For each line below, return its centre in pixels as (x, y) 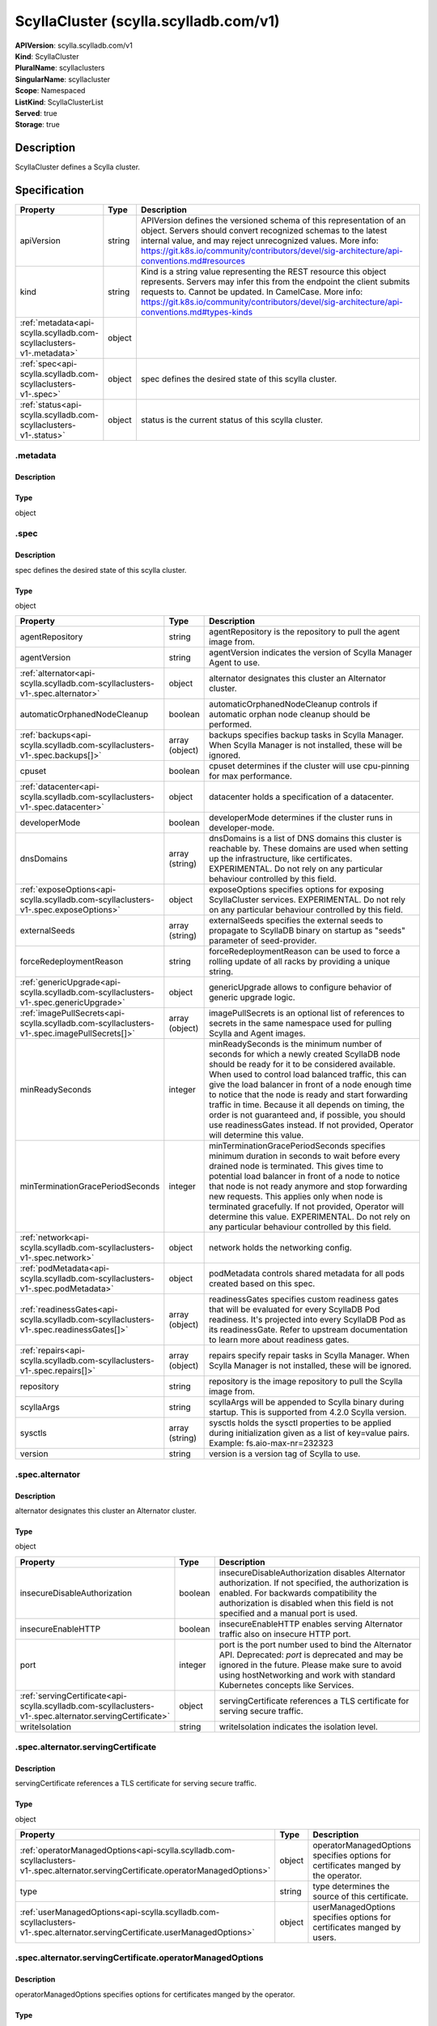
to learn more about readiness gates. (279, 1340)
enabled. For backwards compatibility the (298, 1592)
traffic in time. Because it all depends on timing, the (307, 1105)
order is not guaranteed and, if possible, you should (308, 1115)
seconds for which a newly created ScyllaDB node (305, 1054)
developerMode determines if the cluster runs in (301, 818)
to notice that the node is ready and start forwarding (308, 1095)
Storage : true (37, 125)
